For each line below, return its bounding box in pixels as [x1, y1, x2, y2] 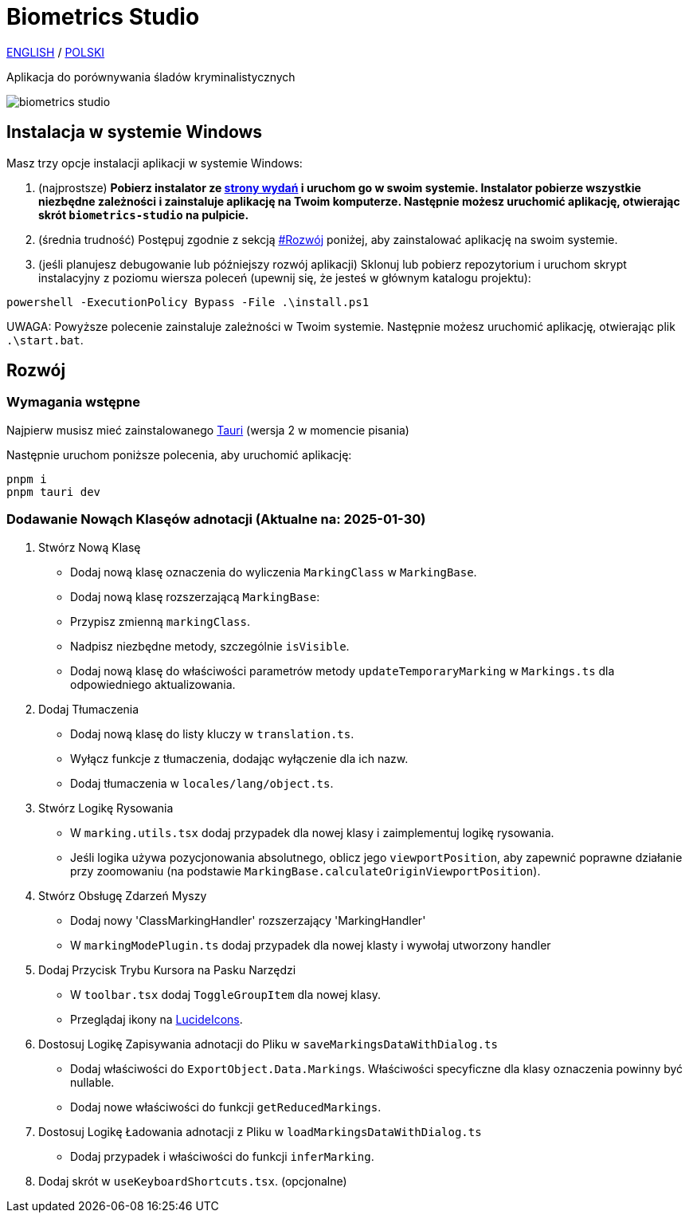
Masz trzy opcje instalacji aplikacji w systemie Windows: [6, 155, 303, 170]
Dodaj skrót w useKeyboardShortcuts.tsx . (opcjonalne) [38, 1174, 347, 1188]
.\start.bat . [6, 332, 84, 347]
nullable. [70, 1075, 115, 1089]
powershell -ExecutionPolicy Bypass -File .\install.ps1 [6, 295, 370, 309]
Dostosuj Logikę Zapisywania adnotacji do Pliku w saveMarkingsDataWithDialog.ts [38, 1036, 498, 1051]
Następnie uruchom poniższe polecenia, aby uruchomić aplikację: [6, 447, 352, 462]
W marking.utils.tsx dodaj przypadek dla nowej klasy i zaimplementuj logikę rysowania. [70, 825, 554, 840]
